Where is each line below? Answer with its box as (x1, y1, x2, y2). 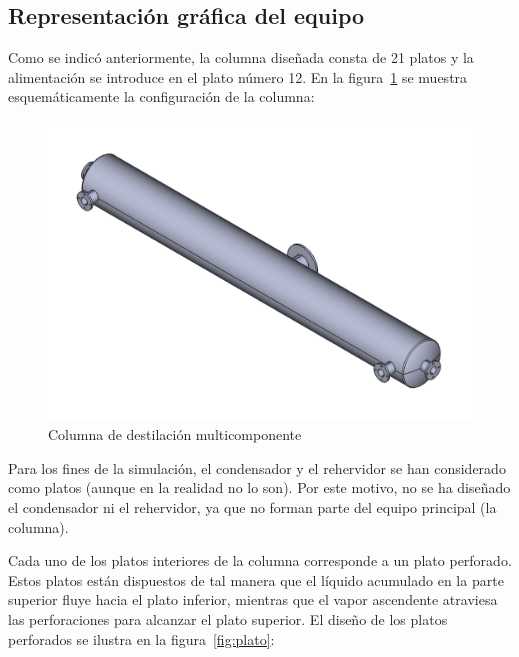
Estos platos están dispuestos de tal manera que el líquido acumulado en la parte (8, 569, 504, 590)
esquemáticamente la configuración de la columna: (8, 86, 315, 107)
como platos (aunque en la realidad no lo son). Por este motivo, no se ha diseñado (8, 477, 511, 498)
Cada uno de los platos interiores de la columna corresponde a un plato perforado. (8, 550, 512, 571)
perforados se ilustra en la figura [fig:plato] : (8, 628, 275, 649)
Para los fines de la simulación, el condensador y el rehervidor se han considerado (8, 457, 506, 478)
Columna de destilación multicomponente (48, 424, 302, 445)
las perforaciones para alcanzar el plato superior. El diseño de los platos (8, 608, 448, 629)
